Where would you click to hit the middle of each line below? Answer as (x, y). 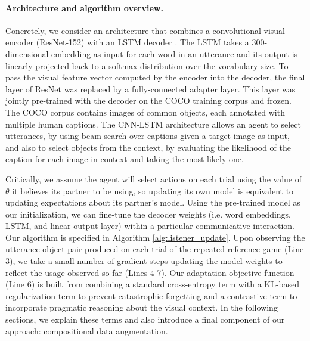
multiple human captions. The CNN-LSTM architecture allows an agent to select (153, 124)
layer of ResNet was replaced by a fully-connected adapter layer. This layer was (151, 89)
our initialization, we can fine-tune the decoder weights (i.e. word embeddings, (148, 214)
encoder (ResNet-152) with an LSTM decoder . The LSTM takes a (127, 42)
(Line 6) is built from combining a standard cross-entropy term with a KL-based (152, 284)
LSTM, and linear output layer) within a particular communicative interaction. (150, 226)
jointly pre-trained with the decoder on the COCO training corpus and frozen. (148, 100)
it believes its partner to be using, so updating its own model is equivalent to (153, 190)
